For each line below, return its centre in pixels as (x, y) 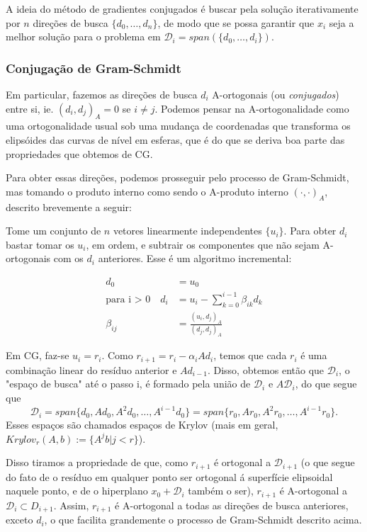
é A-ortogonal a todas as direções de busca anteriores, (232, 505)
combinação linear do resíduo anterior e (91, 369)
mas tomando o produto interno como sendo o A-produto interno (147, 191)
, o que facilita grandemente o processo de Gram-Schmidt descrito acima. (203, 520)
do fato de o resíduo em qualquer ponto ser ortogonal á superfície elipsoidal (169, 476)
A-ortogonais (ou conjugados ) (276, 94)
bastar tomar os (40, 244)
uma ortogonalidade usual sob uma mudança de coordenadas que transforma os (178, 126)
